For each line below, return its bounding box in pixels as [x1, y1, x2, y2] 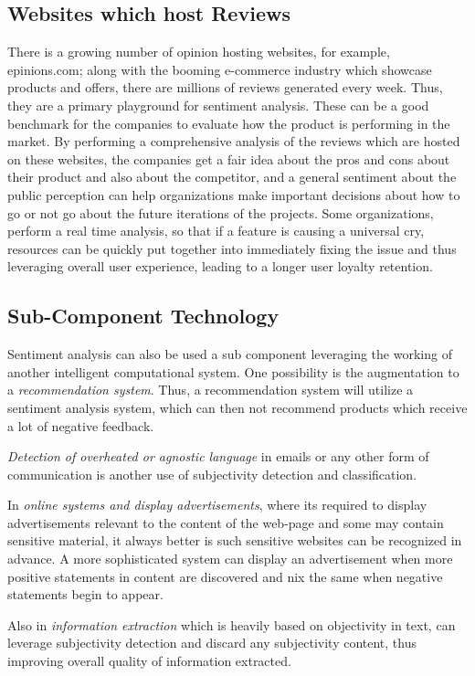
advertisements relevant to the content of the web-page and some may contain [7, 512, 444, 532]
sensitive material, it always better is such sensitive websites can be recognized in [7, 531, 462, 550]
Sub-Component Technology [7, 301, 280, 330]
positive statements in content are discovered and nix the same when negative [7, 566, 443, 586]
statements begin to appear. [7, 585, 164, 604]
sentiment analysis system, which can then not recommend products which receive [7, 397, 468, 417]
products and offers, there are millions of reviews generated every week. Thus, [7, 78, 443, 97]
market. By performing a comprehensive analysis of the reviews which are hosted [7, 132, 460, 151]
